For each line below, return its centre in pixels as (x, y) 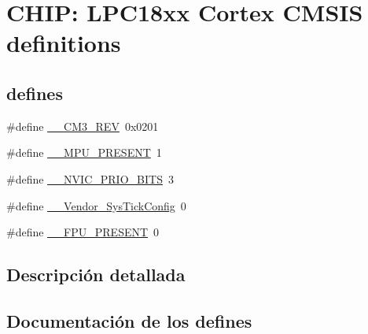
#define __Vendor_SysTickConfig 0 (96, 205)
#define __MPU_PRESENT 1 (84, 152)
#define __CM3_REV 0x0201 (83, 126)
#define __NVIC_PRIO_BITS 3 (90, 178)
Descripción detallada (96, 275)
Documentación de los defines (129, 320)
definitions (64, 43)
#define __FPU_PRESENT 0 (83, 232)
